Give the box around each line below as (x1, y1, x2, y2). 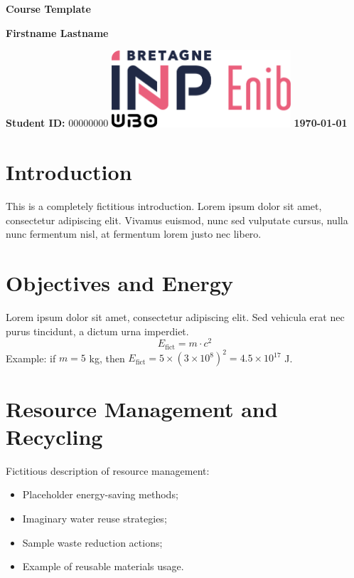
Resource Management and (6, 394, 278, 423)
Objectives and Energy (6, 268, 233, 298)
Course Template (6, 1, 91, 16)
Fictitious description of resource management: (6, 463, 210, 478)
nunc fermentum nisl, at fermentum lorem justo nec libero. (6, 226, 262, 241)
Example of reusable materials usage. (22, 559, 184, 574)
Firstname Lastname (6, 25, 109, 40)
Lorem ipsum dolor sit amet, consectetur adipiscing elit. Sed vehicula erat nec (6, 310, 345, 325)
